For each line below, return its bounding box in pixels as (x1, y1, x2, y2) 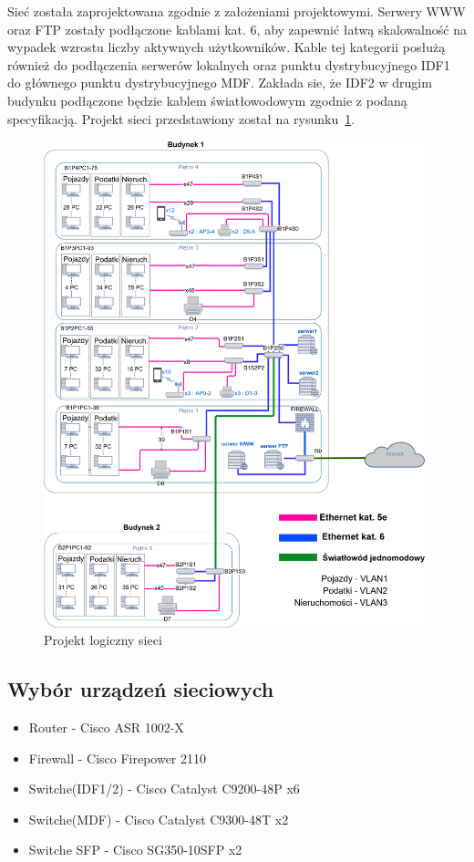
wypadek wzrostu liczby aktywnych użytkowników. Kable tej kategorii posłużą (7, 37, 446, 57)
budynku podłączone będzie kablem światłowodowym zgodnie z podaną (7, 90, 407, 109)
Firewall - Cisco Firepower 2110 (28, 748, 207, 767)
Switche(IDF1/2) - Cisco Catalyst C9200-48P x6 (28, 779, 300, 798)
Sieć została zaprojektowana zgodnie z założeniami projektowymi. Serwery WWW (7, 2, 466, 20)
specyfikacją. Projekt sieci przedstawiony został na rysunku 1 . (7, 109, 355, 128)
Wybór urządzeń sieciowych (7, 675, 274, 703)
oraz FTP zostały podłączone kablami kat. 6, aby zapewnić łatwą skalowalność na (7, 19, 467, 38)
